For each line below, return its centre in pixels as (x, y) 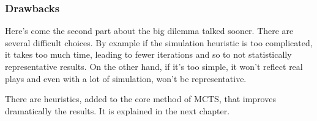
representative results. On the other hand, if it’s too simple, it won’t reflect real (154, 66)
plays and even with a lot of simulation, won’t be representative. (126, 78)
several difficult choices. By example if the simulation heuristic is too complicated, (159, 42)
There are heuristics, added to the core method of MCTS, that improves (140, 99)
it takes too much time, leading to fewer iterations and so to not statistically (148, 54)
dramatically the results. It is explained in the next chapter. (117, 110)
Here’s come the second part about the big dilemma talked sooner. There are (149, 31)
